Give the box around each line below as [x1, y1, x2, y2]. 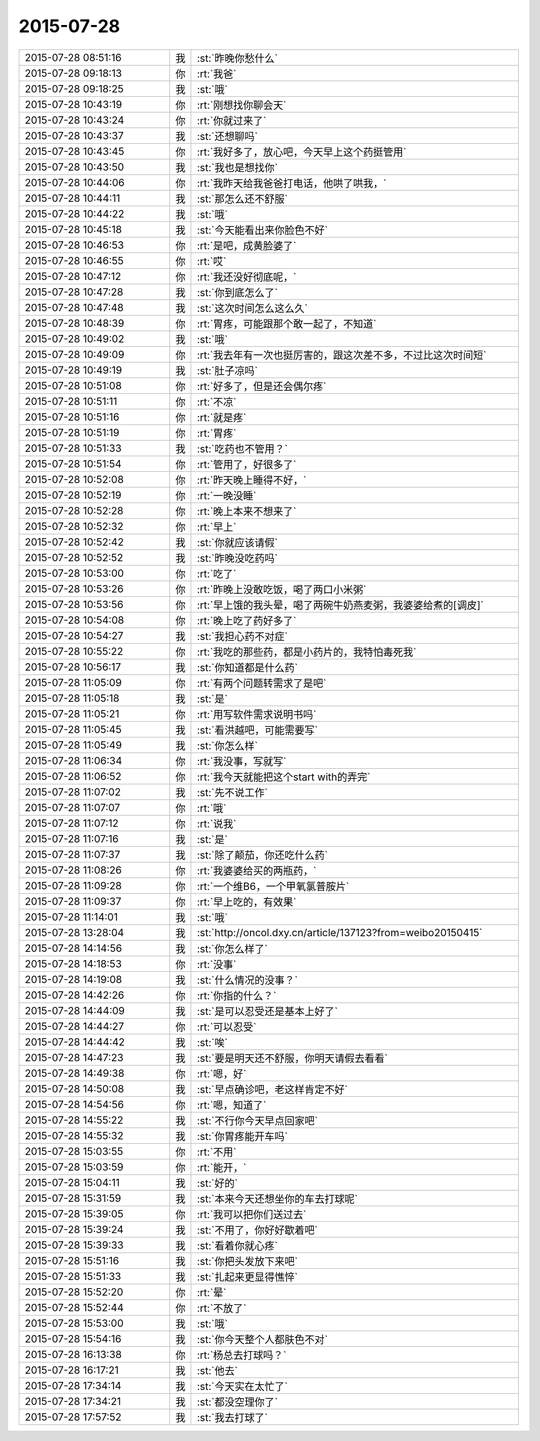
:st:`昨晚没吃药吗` [196, 551, 279, 565]
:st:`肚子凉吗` [196, 363, 259, 377]
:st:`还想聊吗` [196, 129, 259, 143]
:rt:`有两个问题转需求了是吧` [196, 676, 327, 690]
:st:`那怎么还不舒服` [196, 191, 289, 205]
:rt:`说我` [196, 816, 237, 830]
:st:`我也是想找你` [196, 160, 279, 174]
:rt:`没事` [196, 957, 237, 971]
